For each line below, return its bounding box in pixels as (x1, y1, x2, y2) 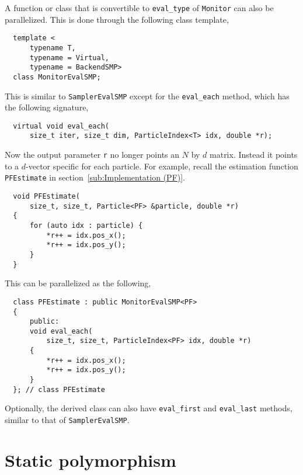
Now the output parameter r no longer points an (5, 148, 180, 161)
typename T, (29, 43, 76, 52)
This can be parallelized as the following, (5, 277, 151, 289)
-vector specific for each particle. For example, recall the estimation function (26, 160, 298, 172)
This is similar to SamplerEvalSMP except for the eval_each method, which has (5, 89, 290, 102)
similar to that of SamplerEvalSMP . (5, 414, 130, 426)
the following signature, (5, 101, 89, 113)
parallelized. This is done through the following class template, (5, 13, 229, 25)
